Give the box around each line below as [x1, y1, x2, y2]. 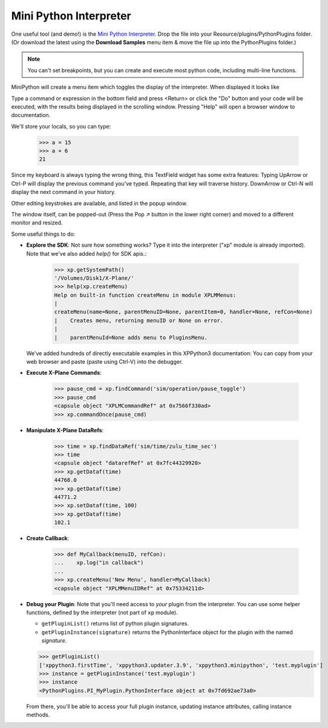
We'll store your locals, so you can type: [11, 122, 111, 130]
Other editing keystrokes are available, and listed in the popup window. [11, 199, 188, 207]
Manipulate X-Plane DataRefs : [26, 426, 104, 433]
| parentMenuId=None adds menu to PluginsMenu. [54, 334, 208, 341]
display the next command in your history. [11, 189, 116, 196]
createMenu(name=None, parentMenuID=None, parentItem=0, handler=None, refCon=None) [54, 309, 313, 315]
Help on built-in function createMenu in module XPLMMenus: [54, 292, 237, 298]
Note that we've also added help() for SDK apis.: [26, 250, 146, 257]
